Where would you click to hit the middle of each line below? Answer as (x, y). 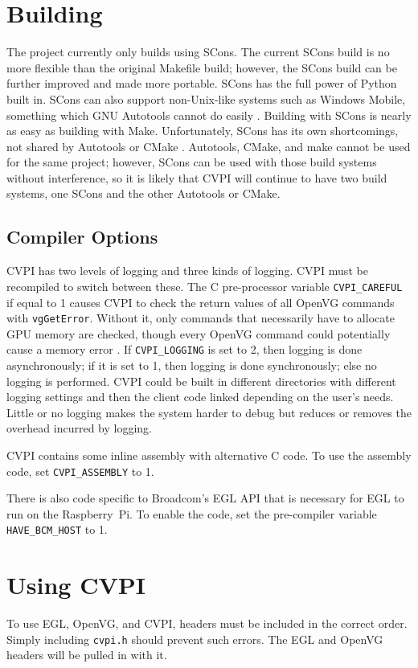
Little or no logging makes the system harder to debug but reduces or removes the (209, 412)
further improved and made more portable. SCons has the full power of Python (202, 83)
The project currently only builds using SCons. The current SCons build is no (198, 52)
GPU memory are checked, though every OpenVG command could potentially (199, 333)
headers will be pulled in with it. (87, 655)
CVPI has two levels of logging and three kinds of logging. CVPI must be (187, 270)
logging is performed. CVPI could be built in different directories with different (201, 381)
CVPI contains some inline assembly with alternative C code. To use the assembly (209, 455)
